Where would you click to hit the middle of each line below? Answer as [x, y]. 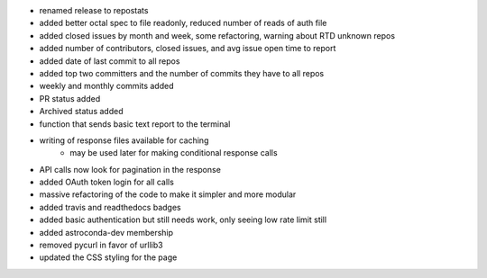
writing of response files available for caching [124, 140]
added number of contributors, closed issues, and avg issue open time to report [188, 49]
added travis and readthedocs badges [110, 207]
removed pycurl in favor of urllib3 [101, 245]
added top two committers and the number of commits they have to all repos [182, 73]
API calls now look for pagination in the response [130, 169]
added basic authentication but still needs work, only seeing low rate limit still [183, 220]
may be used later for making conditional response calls [174, 153]
